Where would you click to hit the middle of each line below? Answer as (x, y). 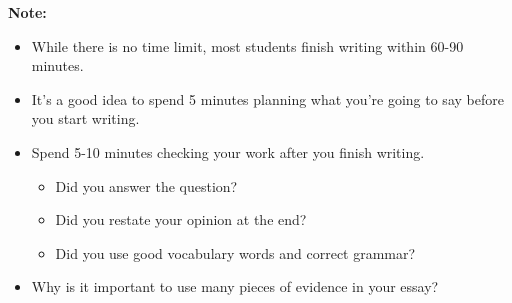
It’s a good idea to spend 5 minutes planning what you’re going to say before (267, 98)
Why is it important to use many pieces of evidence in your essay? (235, 286)
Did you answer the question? (146, 185)
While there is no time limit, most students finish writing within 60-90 (247, 45)
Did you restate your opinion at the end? (181, 219)
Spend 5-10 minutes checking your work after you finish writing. (228, 151)
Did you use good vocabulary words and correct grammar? (235, 252)
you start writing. (85, 118)
